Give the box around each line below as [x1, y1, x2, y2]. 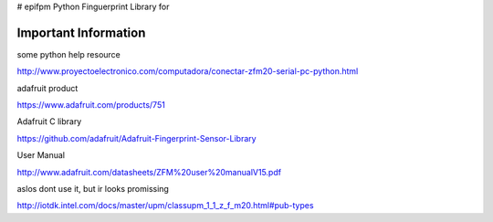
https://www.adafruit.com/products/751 [16, 100, 166, 111]
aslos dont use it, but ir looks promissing [16, 184, 169, 195]
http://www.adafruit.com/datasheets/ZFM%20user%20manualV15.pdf [16, 166, 282, 177]
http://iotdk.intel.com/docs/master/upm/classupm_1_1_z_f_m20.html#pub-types [16, 200, 314, 211]
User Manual [16, 150, 66, 161]
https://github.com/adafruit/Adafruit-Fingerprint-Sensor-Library [16, 132, 257, 143]
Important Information [16, 25, 146, 40]
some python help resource [16, 48, 121, 59]
